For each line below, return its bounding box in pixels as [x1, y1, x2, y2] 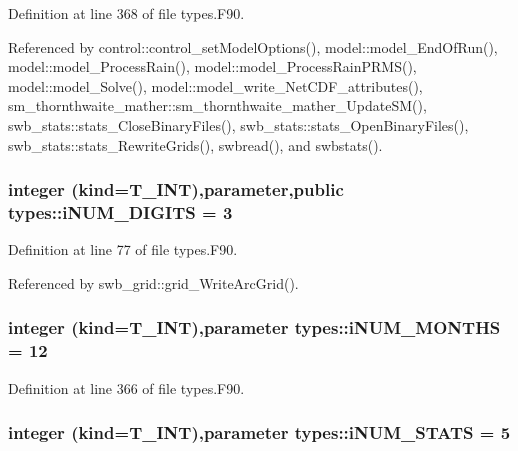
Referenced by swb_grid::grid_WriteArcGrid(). [8, 272, 299, 293]
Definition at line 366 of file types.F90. [8, 377, 245, 398]
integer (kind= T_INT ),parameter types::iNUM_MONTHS [8, 315, 501, 340]
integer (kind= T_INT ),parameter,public [8, 177, 344, 202]
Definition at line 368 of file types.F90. [8, 3, 245, 23]
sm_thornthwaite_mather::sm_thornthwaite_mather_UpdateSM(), [8, 95, 427, 116]
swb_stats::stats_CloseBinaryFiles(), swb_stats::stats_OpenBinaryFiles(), [8, 114, 469, 135]
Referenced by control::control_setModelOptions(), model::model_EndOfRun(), [8, 36, 498, 57]
